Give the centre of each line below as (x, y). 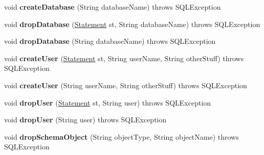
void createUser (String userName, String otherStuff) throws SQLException (126, 85)
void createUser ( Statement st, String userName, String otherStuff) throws (124, 58)
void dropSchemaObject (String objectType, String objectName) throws (122, 136)
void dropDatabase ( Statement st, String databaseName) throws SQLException (132, 24)
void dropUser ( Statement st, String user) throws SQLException (108, 102)
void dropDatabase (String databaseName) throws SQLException (110, 41)
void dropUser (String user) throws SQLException (85, 120)
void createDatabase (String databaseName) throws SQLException (113, 7)
